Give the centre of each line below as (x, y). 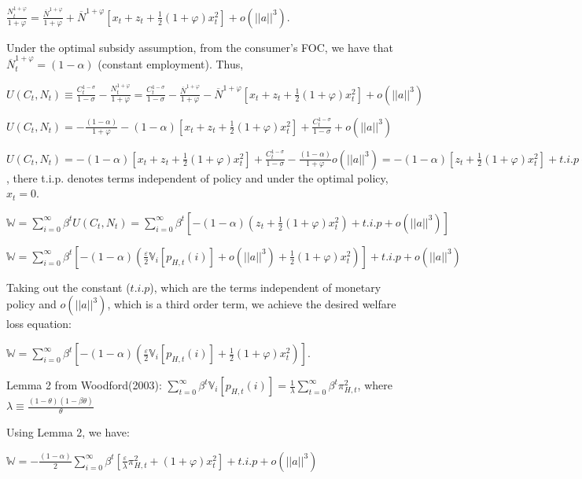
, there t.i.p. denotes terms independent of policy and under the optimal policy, (197, 177)
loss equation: (39, 324)
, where (375, 385)
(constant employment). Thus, (171, 64)
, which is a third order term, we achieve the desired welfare (252, 304)
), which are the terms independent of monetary (265, 287)
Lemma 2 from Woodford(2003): (84, 385)
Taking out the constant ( (68, 287)
